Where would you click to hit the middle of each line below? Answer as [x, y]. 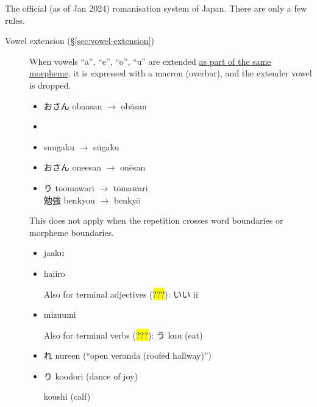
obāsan [134, 105]
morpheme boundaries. [72, 232]
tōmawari [130, 187]
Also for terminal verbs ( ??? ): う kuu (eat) [123, 335]
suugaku [59, 146]
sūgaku [106, 146]
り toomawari [69, 187]
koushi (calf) [67, 396]
